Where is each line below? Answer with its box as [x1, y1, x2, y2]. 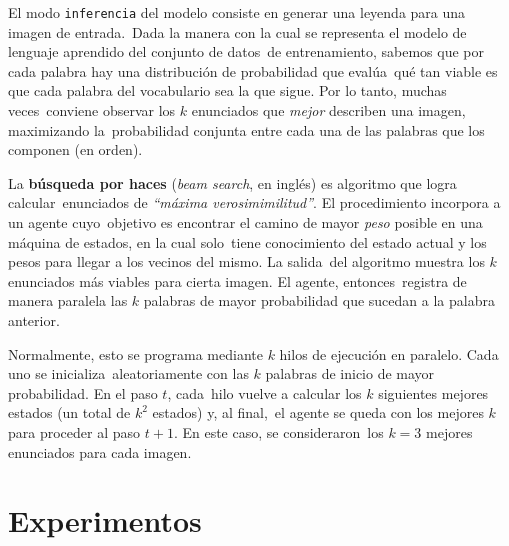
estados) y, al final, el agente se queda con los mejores [152, 402, 484, 423]
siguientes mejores [378, 382, 489, 403]
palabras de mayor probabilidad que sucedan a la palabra [143, 290, 495, 311]
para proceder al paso [8, 421, 141, 442]
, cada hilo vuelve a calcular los [167, 382, 362, 403]
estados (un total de [8, 402, 131, 423]
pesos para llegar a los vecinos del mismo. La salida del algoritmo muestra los [8, 251, 485, 272]
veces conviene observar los [8, 100, 176, 121]
